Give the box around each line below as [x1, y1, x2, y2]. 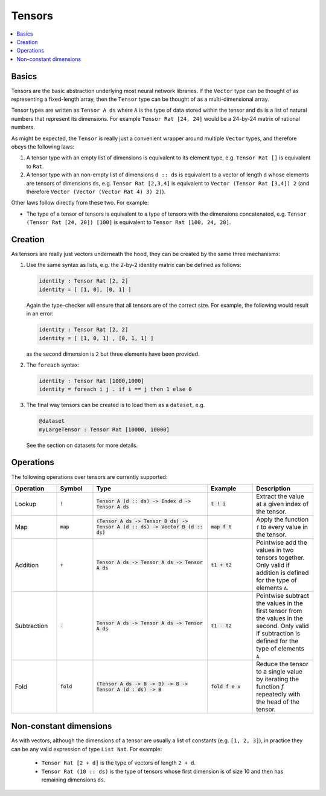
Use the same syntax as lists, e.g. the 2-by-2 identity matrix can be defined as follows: [26, 262, 241, 269]
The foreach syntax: [26, 361, 80, 368]
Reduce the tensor [255, 660, 308, 668]
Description [255, 484, 291, 492]
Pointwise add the [255, 538, 307, 547]
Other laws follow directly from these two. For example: [11, 199, 149, 207]
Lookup [14, 499, 37, 508]
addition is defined [255, 568, 309, 577]
